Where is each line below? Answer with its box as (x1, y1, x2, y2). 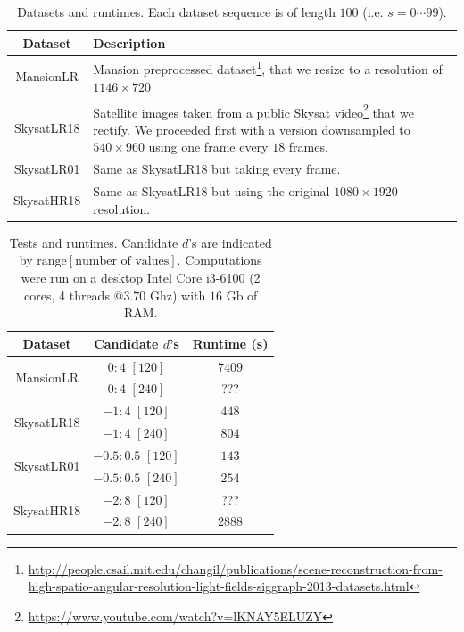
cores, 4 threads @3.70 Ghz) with (24, 285, 206, 304)
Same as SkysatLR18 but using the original (93, 182, 330, 201)
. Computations (177, 250, 262, 269)
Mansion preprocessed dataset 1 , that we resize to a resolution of (93, 57, 443, 78)
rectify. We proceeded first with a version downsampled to (93, 119, 410, 138)
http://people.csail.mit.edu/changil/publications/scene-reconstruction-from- (28, 559, 443, 578)
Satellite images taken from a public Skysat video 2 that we (93, 100, 414, 121)
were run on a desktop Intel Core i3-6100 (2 (21, 267, 261, 286)
